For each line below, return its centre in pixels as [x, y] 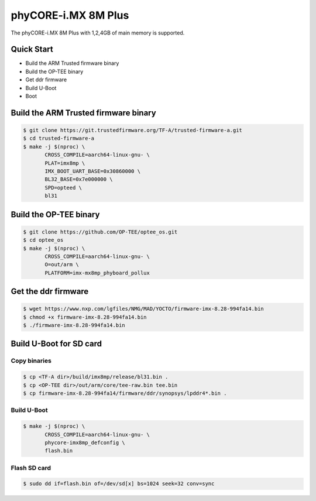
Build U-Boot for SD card [56, 344]
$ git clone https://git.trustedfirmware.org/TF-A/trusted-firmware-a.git [133, 131]
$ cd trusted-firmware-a [59, 138]
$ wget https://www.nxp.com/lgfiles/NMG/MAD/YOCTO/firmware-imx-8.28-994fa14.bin [144, 309]
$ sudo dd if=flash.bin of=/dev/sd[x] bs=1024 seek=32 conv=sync [119, 484]
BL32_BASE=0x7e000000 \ [79, 179]
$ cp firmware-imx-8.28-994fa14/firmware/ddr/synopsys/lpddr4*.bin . [125, 393]
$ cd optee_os [43, 240]
